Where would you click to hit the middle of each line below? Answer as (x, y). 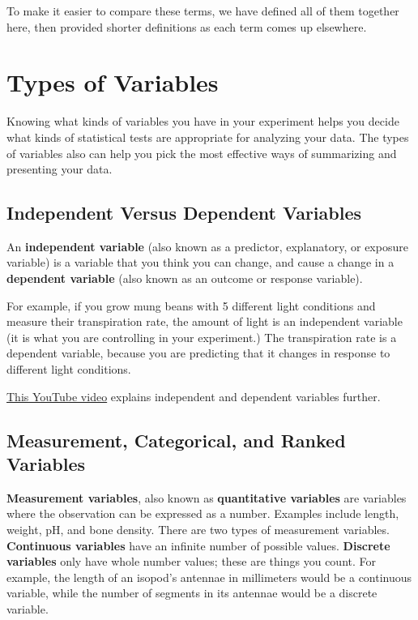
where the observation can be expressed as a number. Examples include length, (203, 513)
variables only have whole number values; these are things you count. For (191, 561)
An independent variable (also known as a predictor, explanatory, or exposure (207, 246)
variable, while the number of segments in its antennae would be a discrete (192, 593)
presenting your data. (60, 169)
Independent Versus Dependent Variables (184, 213)
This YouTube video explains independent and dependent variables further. (194, 396)
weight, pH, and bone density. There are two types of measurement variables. (198, 530)
